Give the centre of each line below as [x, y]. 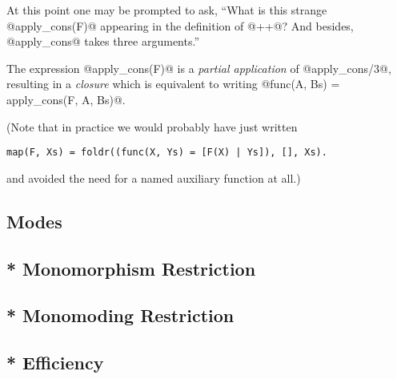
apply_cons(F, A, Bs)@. [66, 99]
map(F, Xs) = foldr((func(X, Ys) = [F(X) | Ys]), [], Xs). [167, 153]
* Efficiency [55, 363]
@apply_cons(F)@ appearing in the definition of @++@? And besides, [180, 25]
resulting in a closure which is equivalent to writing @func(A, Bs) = [173, 84]
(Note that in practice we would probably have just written [152, 126]
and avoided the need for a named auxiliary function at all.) [154, 177]
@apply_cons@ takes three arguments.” [103, 41]
